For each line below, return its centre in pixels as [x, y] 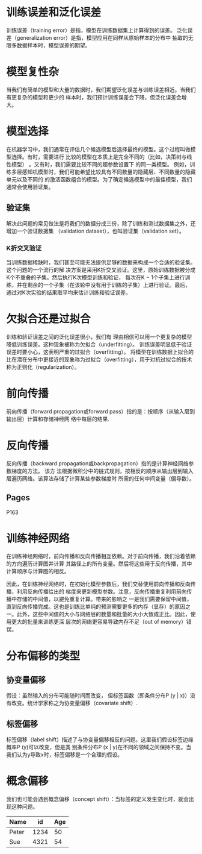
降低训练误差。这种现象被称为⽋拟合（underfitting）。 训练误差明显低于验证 [99, 344]
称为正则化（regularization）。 [43, 367]
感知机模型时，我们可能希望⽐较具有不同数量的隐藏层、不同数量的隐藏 [109, 172]
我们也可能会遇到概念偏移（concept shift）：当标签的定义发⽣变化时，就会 [98, 799]
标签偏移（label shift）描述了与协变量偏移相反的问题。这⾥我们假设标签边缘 [100, 739]
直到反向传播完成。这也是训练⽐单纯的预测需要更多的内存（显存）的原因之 [98, 607]
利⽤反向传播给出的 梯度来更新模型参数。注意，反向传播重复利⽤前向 [102, 592]
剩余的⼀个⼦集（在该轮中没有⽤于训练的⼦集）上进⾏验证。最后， [109, 284]
